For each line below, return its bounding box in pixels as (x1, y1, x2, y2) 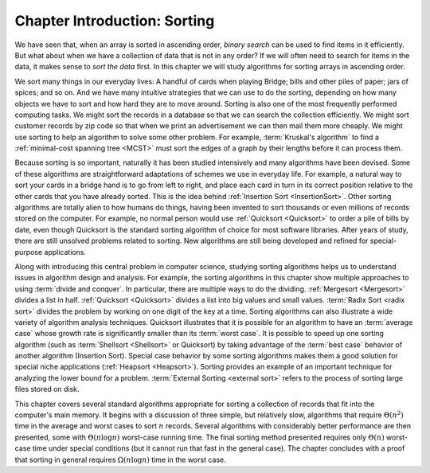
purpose (14, 247, 43, 256)
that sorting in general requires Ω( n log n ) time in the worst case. (14, 455, 226, 464)
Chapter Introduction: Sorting (14, 12, 215, 29)
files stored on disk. (14, 385, 80, 394)
